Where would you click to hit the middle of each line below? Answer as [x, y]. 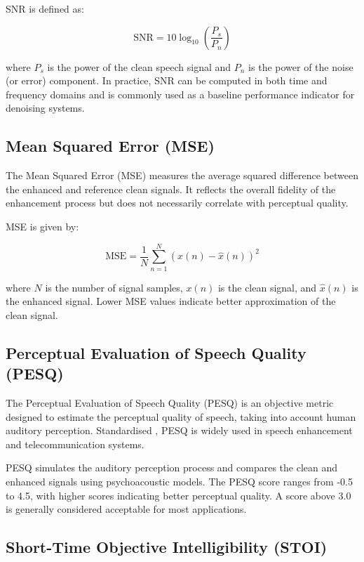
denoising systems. [45, 108]
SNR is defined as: [45, 8]
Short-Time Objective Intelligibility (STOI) [167, 547]
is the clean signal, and [267, 287]
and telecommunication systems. [75, 444]
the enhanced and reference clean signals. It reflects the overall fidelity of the [171, 189]
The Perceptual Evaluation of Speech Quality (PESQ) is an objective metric [170, 403]
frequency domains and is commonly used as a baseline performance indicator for [180, 94]
